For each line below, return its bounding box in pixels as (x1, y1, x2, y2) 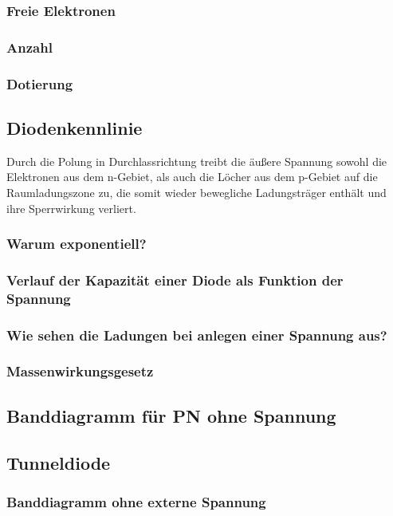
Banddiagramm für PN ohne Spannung (6, 403, 336, 427)
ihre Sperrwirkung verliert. (6, 199, 136, 216)
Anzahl (6, 37, 53, 57)
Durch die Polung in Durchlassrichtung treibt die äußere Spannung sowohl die (6, 152, 387, 169)
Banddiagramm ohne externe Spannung (6, 491, 266, 511)
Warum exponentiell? (6, 234, 147, 254)
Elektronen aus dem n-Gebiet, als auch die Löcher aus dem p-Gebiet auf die (6, 168, 378, 185)
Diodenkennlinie (6, 115, 143, 140)
